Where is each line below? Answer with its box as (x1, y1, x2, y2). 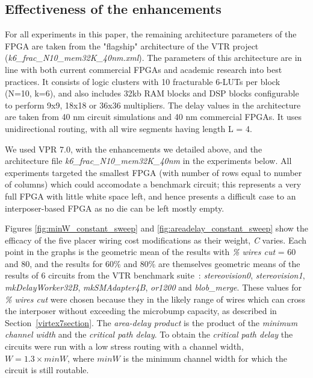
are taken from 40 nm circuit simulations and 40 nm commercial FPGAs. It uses (5, 110, 302, 123)
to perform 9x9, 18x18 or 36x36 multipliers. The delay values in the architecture (5, 98, 301, 111)
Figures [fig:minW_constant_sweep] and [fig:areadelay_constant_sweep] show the (5, 222, 308, 235)
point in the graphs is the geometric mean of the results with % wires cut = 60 (5, 245, 296, 258)
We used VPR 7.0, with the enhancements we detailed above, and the (5, 142, 262, 155)
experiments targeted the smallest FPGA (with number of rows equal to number (5, 166, 302, 178)
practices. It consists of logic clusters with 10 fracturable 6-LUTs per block (5, 75, 280, 87)
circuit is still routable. (5, 364, 89, 376)
